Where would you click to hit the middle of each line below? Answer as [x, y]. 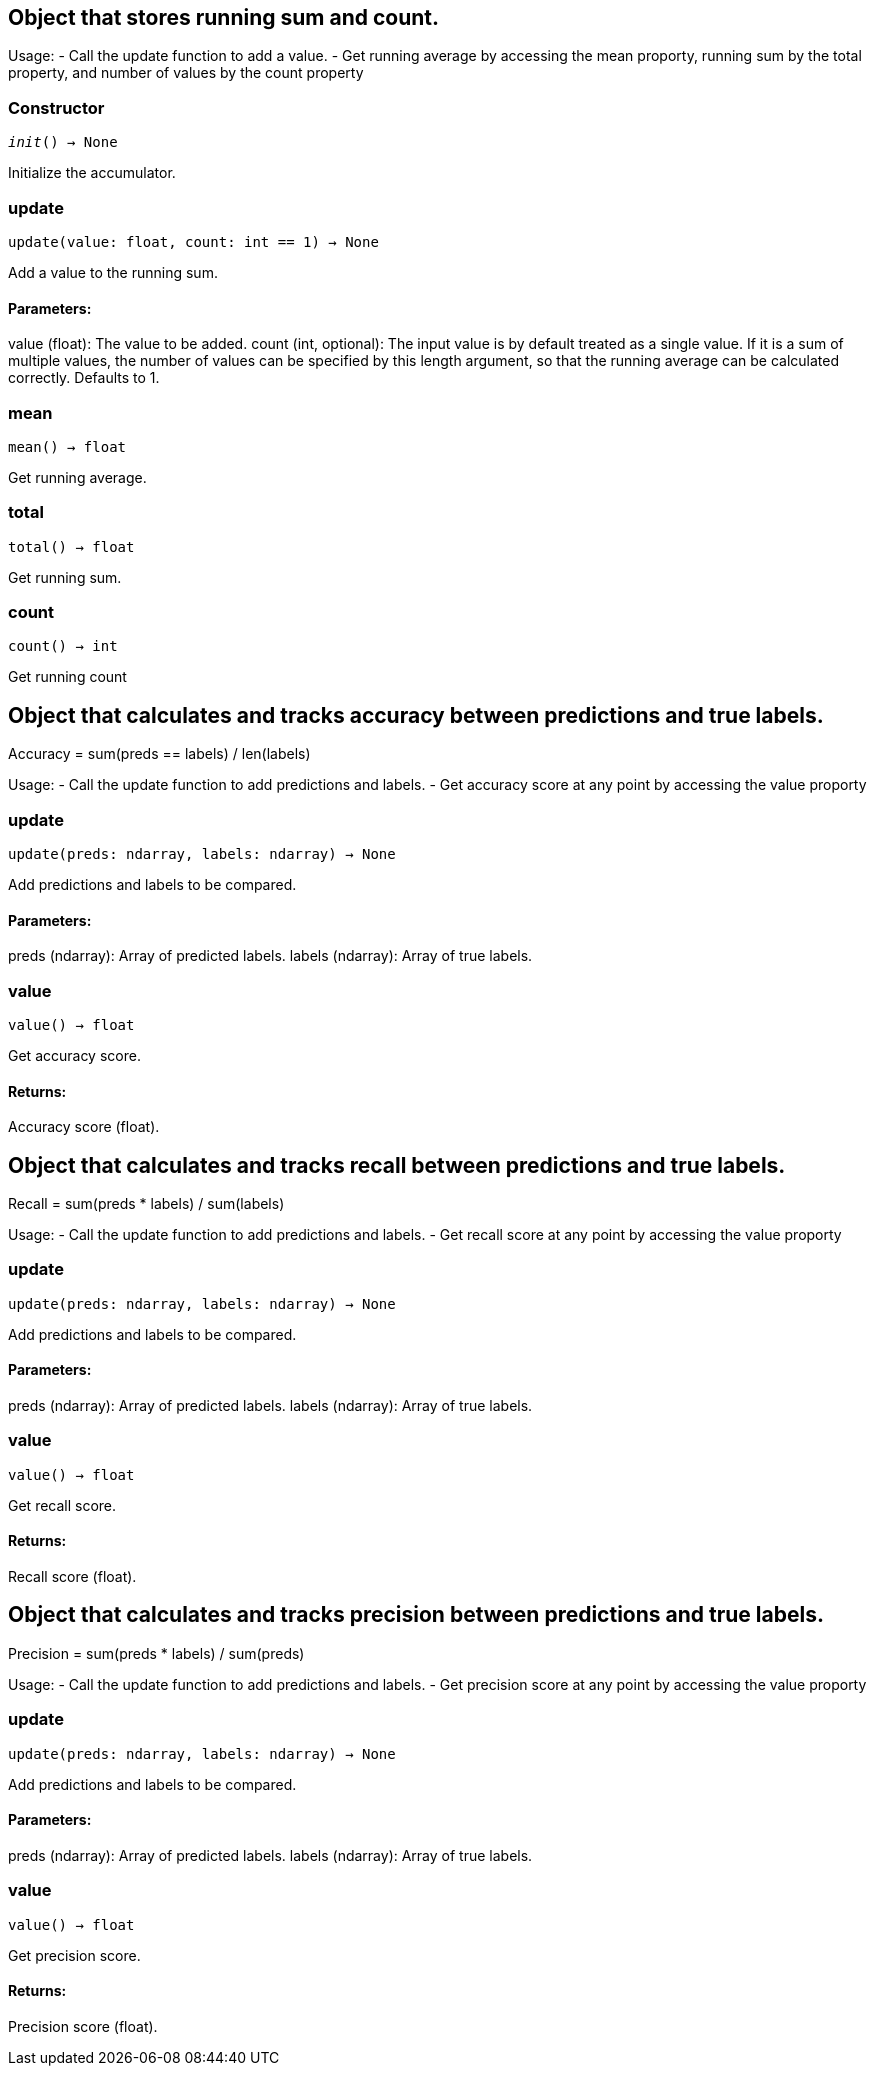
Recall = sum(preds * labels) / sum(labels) [146, 1204]
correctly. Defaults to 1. [84, 378]
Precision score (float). [83, 2026]
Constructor [56, 107]
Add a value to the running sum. [113, 272]
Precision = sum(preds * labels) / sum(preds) [156, 1653]
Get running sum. [65, 577]
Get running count [67, 677]
